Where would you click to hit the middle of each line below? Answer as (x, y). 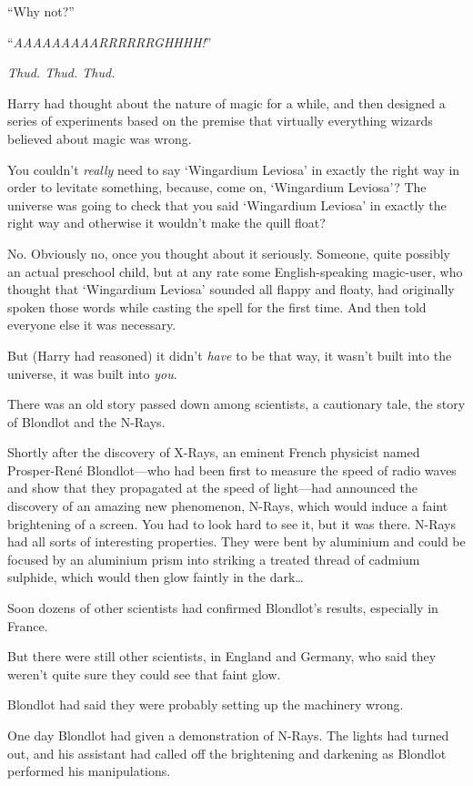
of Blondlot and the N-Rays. (86, 421)
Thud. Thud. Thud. (61, 72)
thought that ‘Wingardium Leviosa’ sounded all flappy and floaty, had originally (231, 289)
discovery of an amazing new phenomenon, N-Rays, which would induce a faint (228, 506)
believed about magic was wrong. (100, 138)
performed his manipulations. (89, 771)
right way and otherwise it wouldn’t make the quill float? (166, 223)
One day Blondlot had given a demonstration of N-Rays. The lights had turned (228, 735)
